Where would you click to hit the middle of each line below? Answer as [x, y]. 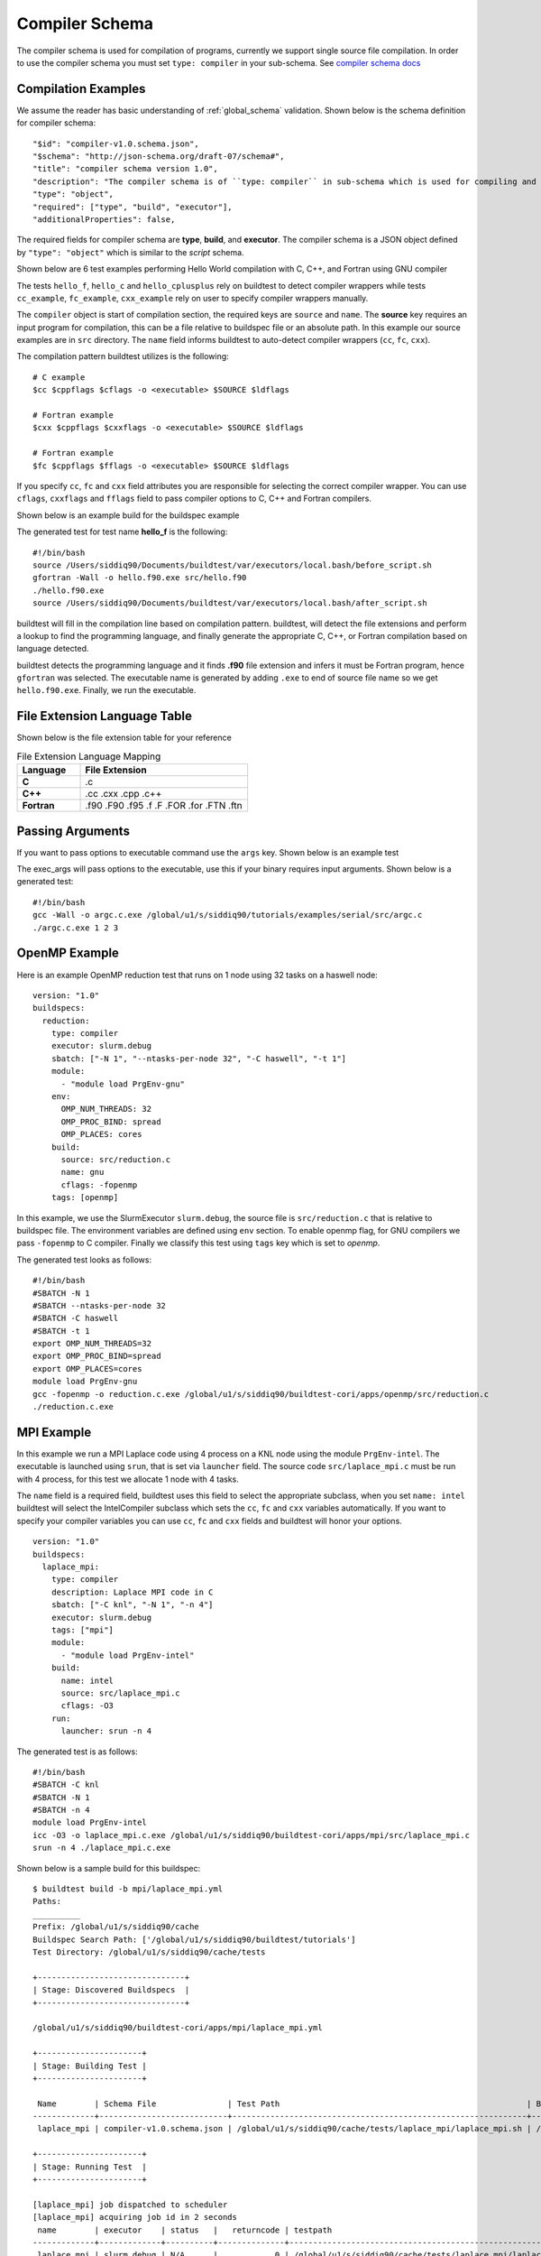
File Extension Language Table [105, 716]
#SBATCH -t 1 [61, 1331]
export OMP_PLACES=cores [87, 1368]
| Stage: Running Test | [90, 2167]
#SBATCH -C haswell [76, 1318]
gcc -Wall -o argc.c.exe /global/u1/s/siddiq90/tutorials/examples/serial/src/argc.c [228, 915]
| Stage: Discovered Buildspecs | [111, 1990]
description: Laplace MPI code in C [132, 1592]
